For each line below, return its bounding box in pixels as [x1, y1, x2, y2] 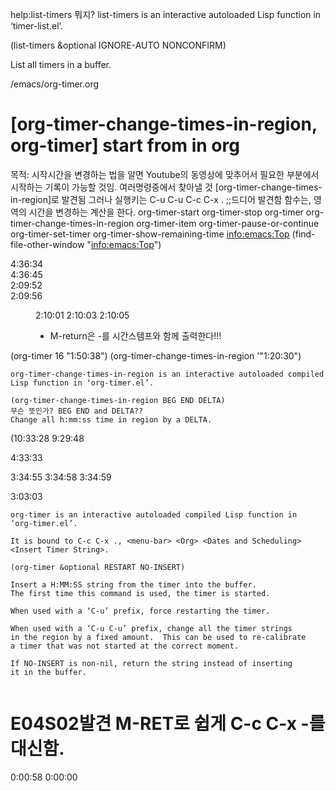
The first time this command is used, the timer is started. [10, 588, 271, 598]
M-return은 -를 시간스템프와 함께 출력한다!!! [49, 329, 222, 342]
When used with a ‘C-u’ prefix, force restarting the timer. [10, 606, 271, 616]
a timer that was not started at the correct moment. [10, 641, 240, 651]
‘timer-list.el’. [10, 20, 63, 32]
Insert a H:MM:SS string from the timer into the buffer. [10, 579, 257, 590]
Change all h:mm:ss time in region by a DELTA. [10, 414, 213, 425]
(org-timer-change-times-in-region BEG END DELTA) [10, 395, 226, 405]
